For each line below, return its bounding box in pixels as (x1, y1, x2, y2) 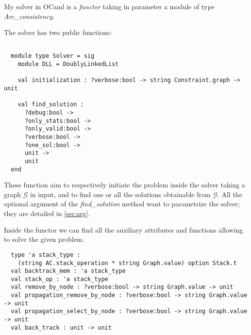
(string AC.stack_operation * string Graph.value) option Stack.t (17, 259, 237, 267)
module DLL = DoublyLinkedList (17, 61, 119, 68)
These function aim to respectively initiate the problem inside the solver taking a (4, 180, 245, 190)
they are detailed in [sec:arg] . (4, 208, 90, 218)
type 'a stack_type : (11, 251, 81, 258)
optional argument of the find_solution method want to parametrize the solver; (4, 199, 240, 209)
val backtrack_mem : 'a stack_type (11, 268, 126, 275)
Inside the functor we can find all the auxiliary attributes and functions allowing (4, 224, 243, 234)
